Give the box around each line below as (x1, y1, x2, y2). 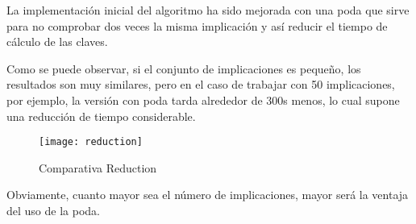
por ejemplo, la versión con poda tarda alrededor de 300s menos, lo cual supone (6, 91, 400, 108)
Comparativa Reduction (39, 159, 157, 176)
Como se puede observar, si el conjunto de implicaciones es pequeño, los (6, 60, 361, 77)
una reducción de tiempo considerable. (6, 107, 196, 124)
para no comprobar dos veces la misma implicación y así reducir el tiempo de (6, 17, 388, 34)
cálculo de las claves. (6, 33, 108, 50)
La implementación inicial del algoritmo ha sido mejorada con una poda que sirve (6, 2, 410, 18)
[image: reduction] (39, 136, 143, 148)
